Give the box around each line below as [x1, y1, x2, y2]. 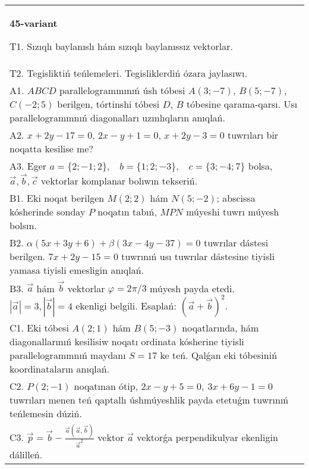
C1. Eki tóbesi [10, 321, 69, 335]
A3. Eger [10, 159, 47, 173]
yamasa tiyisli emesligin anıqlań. [10, 262, 144, 277]
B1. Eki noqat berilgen [10, 190, 105, 205]
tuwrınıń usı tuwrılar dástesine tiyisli [121, 249, 275, 263]
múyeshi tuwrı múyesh [186, 204, 279, 218]
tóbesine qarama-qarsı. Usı [187, 97, 298, 111]
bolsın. [10, 218, 37, 232]
